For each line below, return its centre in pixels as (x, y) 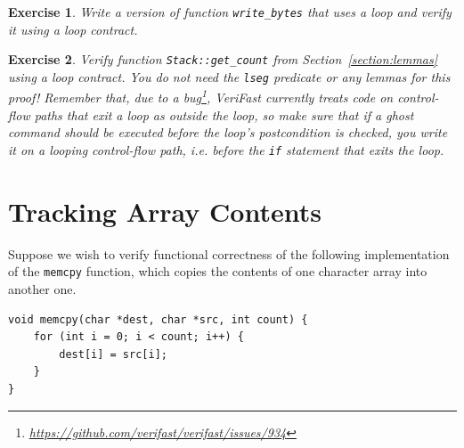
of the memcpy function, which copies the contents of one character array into (218, 271)
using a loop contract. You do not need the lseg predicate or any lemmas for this (229, 76)
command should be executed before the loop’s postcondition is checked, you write (228, 132)
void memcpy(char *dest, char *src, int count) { (158, 319)
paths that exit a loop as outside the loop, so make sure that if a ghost (224, 114)
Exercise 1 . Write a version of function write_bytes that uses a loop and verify (230, 12)
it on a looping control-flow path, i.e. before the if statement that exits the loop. (226, 150)
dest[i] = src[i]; (113, 354)
